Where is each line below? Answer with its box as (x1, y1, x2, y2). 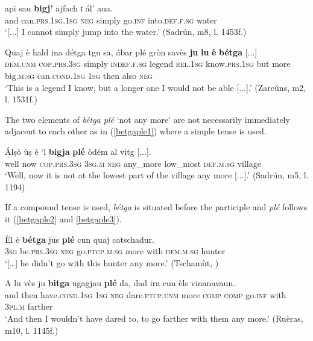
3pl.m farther (5, 300, 53, 313)
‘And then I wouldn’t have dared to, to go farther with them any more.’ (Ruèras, (5, 312, 303, 325)
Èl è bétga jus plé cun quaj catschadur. (5, 233, 154, 245)
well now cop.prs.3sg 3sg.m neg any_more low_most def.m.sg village (5, 157, 261, 169)
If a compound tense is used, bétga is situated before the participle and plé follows (5, 201, 308, 213)
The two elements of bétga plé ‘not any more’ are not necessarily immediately (5, 113, 290, 125)
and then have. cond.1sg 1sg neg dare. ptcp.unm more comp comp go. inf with (5, 288, 286, 301)
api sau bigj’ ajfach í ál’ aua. (5, 2, 113, 14)
